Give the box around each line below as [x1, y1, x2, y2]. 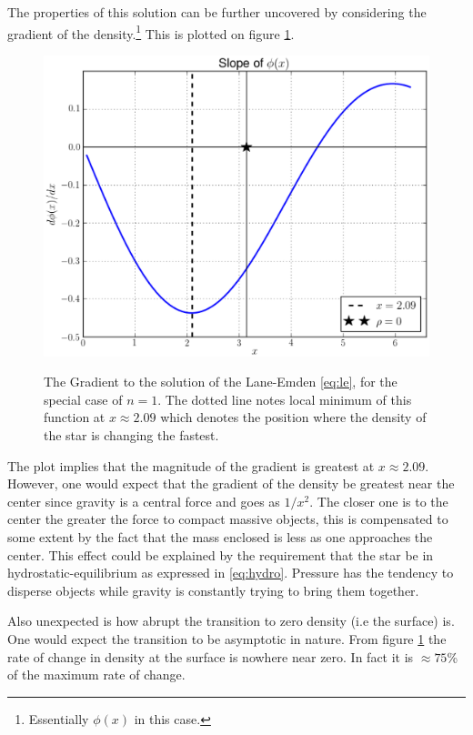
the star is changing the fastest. [44, 426, 219, 445]
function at [44, 408, 106, 427]
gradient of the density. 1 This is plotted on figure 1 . [7, 21, 295, 43]
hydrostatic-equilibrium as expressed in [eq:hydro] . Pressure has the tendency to [7, 563, 454, 582]
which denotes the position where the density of [160, 408, 427, 427]
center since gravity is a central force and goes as [7, 491, 280, 510]
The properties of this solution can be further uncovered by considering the [7, 3, 427, 21]
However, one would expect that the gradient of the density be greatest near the [7, 474, 455, 493]
